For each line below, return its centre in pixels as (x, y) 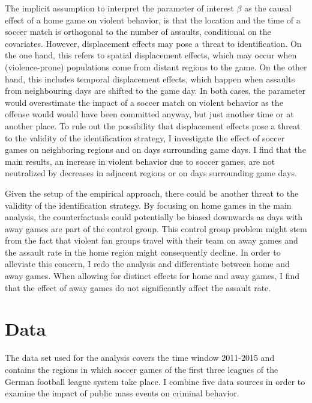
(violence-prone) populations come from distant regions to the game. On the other (156, 66)
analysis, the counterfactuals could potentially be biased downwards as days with (154, 217)
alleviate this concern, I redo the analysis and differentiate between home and (147, 264)
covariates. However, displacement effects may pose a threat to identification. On (153, 43)
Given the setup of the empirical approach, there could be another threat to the (152, 193)
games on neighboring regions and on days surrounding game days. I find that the (155, 149)
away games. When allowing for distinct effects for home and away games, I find (152, 276)
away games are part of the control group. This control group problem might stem (156, 228)
